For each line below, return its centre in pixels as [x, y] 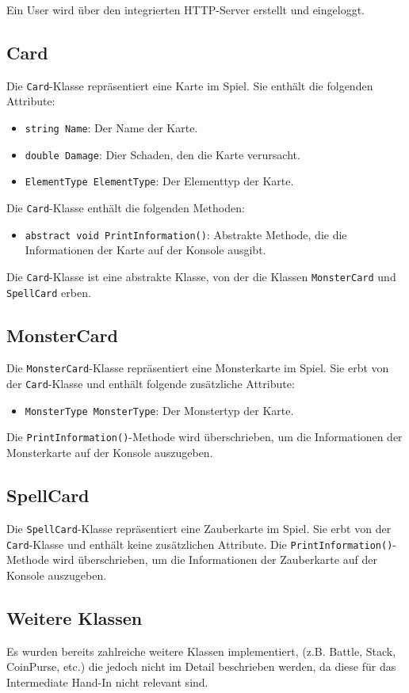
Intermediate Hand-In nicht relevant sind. [107, 682]
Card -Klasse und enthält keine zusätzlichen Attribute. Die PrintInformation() [200, 544]
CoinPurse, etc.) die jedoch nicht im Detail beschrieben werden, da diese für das [201, 666]
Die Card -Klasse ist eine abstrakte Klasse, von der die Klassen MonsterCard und [201, 276]
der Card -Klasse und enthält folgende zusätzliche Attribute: [151, 384]
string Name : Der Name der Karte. [111, 128]
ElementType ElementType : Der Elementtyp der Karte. [159, 181]
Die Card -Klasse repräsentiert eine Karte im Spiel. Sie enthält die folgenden [190, 85]
